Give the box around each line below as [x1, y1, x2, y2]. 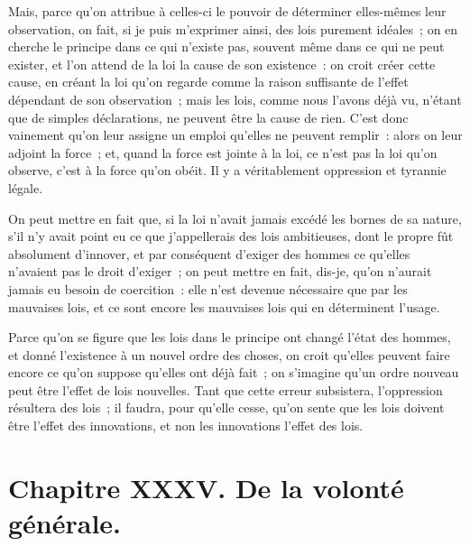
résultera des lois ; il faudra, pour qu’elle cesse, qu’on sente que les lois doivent [8, 398, 445, 417]
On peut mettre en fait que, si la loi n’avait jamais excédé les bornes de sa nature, [8, 208, 462, 227]
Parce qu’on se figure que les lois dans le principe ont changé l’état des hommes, [8, 328, 451, 347]
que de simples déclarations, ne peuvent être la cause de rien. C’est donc [8, 107, 409, 126]
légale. [8, 178, 43, 197]
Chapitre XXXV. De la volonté [8, 468, 404, 505]
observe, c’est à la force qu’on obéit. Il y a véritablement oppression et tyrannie [8, 161, 447, 180]
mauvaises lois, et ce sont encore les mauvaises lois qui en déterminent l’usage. [8, 297, 440, 316]
